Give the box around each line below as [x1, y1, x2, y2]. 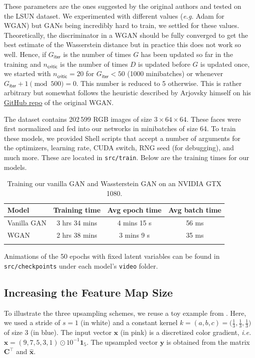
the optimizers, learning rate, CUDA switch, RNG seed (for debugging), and [4, 142, 234, 153]
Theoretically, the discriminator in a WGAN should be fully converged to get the [4, 29, 248, 40]
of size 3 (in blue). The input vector [4, 327, 112, 337]
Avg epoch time [107, 205, 162, 215]
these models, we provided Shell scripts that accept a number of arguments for [4, 133, 241, 143]
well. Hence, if [4, 49, 46, 59]
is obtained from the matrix [166, 336, 250, 347]
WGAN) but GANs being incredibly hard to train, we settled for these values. [4, 20, 239, 30]
